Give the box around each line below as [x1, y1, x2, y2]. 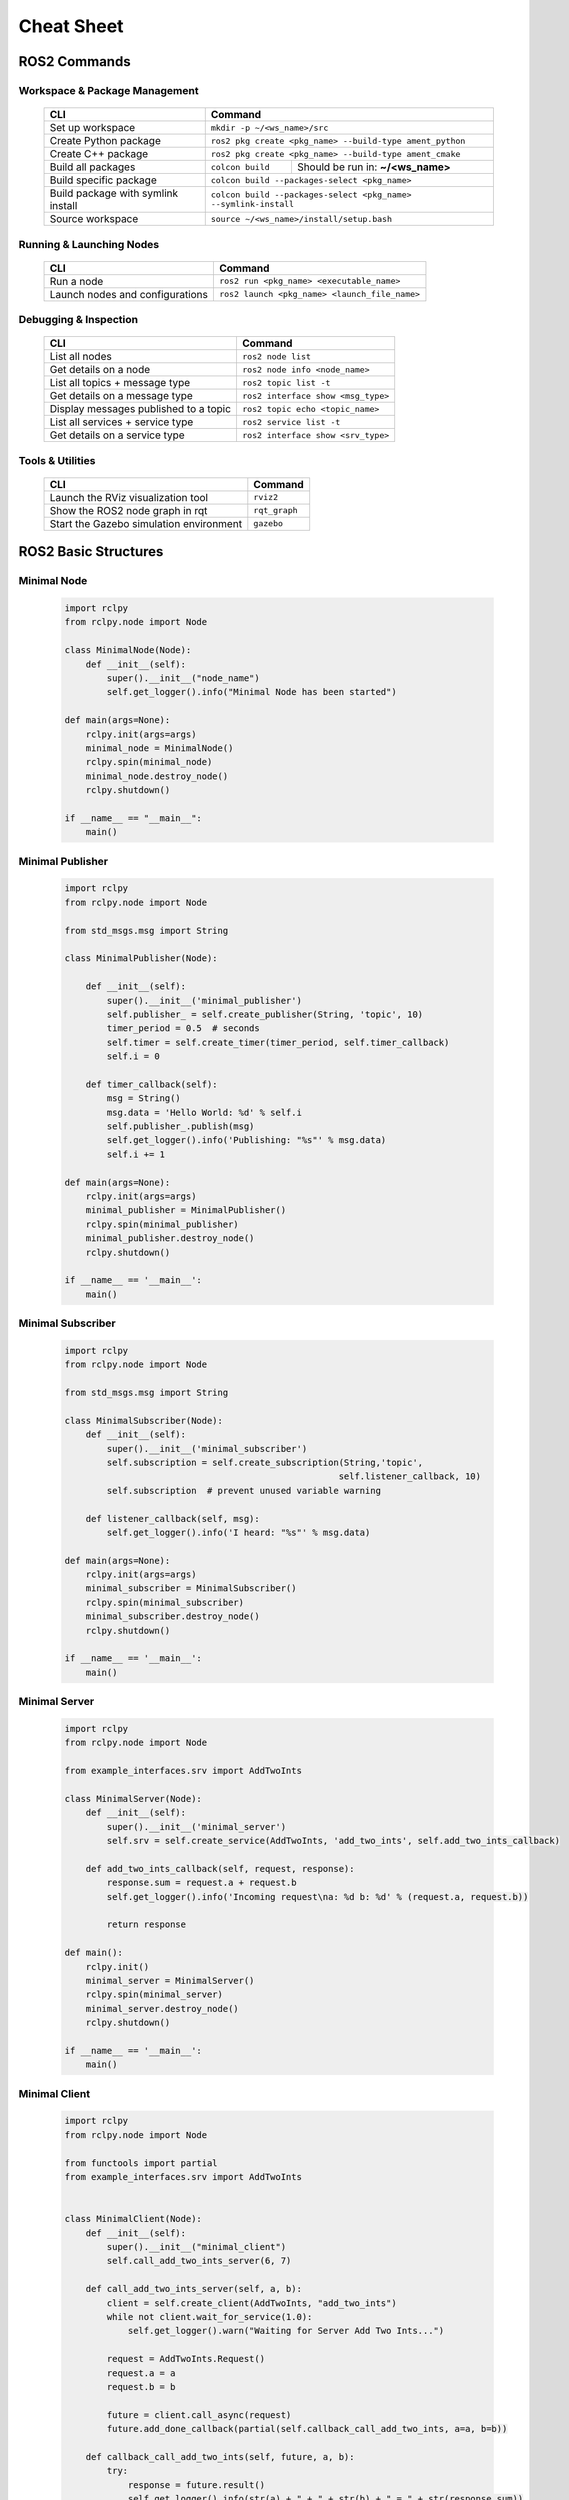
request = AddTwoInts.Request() [106, 2353, 265, 2365]
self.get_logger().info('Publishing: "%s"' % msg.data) [106, 1135, 387, 1146]
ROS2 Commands [18, 53, 131, 70]
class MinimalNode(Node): [64, 645, 192, 656]
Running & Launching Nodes [18, 237, 160, 251]
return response [106, 1919, 187, 1930]
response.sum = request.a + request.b [106, 1877, 297, 1889]
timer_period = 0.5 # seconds [106, 1023, 260, 1034]
